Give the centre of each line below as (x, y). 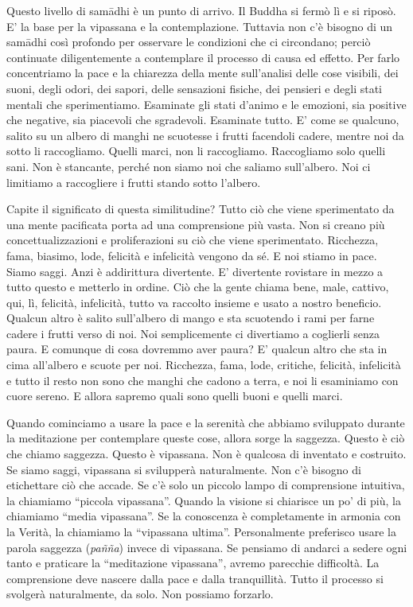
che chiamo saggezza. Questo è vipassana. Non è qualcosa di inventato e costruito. (206, 454)
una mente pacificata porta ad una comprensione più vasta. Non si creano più (196, 224)
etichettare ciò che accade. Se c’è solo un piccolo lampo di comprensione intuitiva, (206, 485)
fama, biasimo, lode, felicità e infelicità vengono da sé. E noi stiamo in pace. (192, 255)
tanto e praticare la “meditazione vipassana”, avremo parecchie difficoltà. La (193, 563)
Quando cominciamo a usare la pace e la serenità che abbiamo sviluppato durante (206, 422)
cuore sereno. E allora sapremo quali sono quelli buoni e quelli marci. (175, 396)
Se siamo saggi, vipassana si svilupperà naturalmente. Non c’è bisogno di (184, 469)
